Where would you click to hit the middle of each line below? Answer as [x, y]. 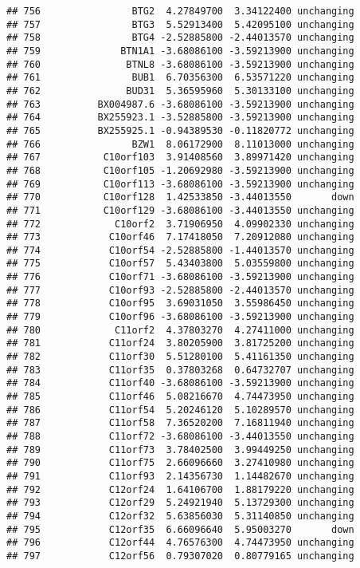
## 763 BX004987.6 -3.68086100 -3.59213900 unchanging [180, 104]
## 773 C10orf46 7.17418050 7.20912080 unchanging [180, 237]
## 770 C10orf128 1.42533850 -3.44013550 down [180, 197]
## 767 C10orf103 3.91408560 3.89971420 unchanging [180, 158]
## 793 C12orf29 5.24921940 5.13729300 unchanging [180, 503]
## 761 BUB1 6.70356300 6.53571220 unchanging [180, 78]
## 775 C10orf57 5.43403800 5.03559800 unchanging [180, 264]
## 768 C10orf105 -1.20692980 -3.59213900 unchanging [180, 170]
